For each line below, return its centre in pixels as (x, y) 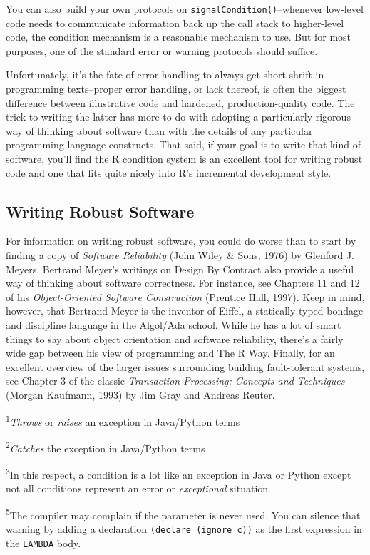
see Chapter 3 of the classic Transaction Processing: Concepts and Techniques (175, 381)
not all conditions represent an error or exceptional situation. (138, 488)
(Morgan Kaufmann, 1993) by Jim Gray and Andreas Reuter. (140, 394)
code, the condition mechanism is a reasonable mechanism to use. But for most (179, 37)
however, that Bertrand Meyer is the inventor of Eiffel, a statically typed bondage (185, 311)
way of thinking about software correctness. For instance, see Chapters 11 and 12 (183, 283)
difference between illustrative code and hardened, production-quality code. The (180, 102)
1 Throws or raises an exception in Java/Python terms (123, 420)
